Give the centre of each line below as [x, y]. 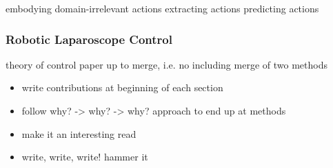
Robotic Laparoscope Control [89, 39]
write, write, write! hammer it [85, 157]
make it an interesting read [79, 133]
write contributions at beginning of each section [122, 87]
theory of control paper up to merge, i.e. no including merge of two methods [166, 64]
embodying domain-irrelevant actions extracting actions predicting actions [162, 8]
